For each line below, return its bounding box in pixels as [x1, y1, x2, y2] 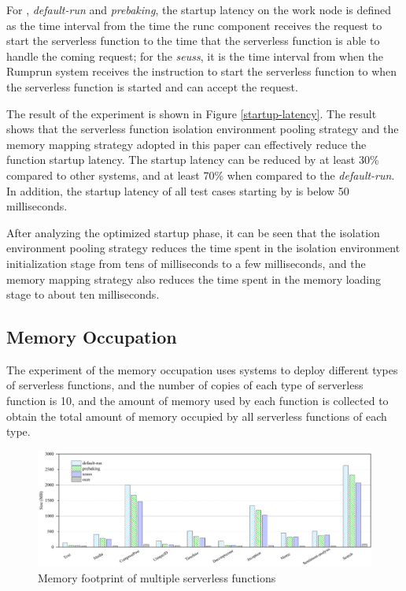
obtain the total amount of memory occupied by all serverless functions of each [6, 407, 387, 424]
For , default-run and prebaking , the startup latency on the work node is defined [6, 2, 392, 17]
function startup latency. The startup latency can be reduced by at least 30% [6, 151, 379, 168]
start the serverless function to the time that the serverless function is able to [6, 32, 380, 49]
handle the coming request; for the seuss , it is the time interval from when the [6, 47, 384, 64]
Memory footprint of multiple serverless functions [38, 570, 276, 585]
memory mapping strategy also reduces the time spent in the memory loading [6, 270, 382, 287]
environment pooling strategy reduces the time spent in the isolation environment [6, 240, 400, 256]
